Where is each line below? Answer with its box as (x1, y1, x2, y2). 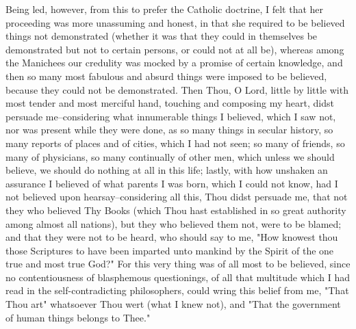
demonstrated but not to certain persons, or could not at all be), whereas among (5, 42, 344, 56)
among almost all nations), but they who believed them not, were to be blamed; (5, 216, 342, 231)
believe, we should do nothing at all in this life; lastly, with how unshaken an (5, 163, 328, 177)
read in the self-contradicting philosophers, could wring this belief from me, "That (5, 283, 349, 298)
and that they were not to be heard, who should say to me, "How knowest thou (5, 230, 338, 244)
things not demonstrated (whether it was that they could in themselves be (5, 29, 318, 43)
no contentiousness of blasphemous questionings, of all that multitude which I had (5, 269, 351, 284)
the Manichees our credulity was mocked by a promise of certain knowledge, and (5, 55, 343, 70)
